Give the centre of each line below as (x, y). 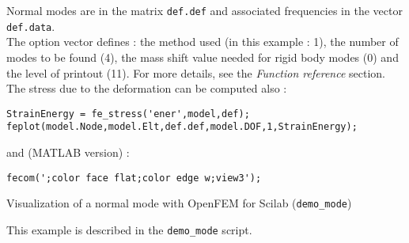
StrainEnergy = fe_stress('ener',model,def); (128, 114)
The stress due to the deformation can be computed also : (147, 88)
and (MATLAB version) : (68, 152)
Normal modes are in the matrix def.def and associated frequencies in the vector (204, 10)
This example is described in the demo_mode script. (129, 229)
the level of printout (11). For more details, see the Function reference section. (196, 72)
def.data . (31, 26)
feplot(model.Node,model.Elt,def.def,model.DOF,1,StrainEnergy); (182, 127)
